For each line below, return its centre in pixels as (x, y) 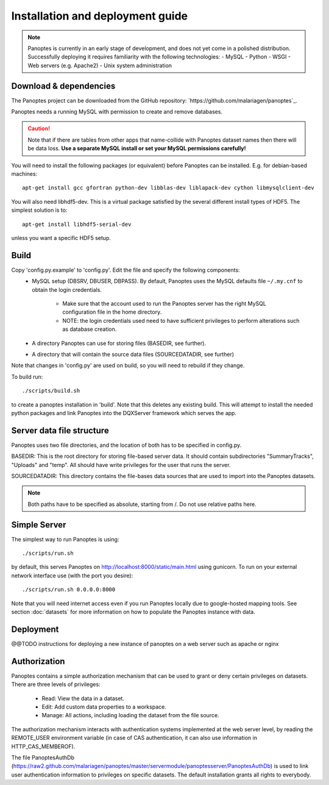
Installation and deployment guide (100, 16)
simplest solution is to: (39, 210)
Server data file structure (60, 430)
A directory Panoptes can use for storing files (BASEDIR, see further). (119, 343)
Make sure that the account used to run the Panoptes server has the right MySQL (164, 303)
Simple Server (39, 525)
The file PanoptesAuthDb (43, 758)
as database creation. (90, 329)
